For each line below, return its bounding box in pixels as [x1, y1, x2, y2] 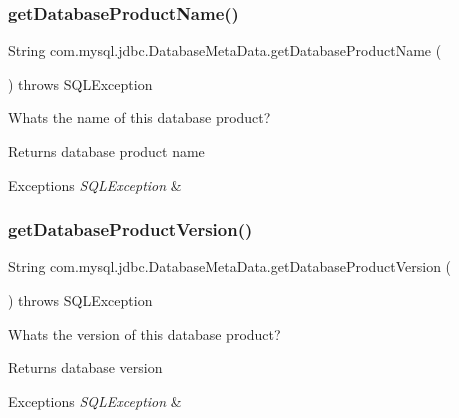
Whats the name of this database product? [8, 107, 271, 128]
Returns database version [8, 357, 163, 378]
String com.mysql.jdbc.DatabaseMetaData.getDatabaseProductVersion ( [8, 256, 452, 277]
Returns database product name [8, 141, 205, 161]
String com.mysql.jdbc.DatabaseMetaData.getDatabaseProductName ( [8, 40, 442, 61]
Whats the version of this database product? [8, 323, 281, 344]
